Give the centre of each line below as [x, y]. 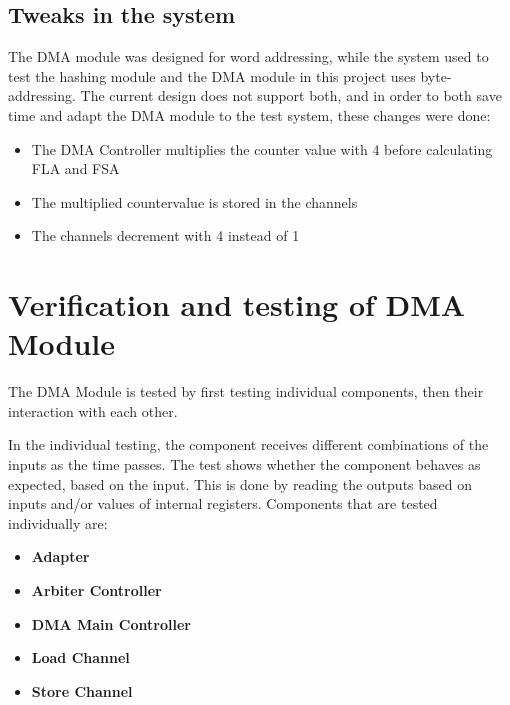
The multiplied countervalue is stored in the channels [194, 201]
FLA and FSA [75, 168]
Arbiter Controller [96, 590]
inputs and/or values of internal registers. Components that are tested [223, 503]
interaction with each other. [93, 410]
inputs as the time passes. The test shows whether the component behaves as [244, 464]
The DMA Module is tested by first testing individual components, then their [246, 391]
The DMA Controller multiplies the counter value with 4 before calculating [262, 148]
